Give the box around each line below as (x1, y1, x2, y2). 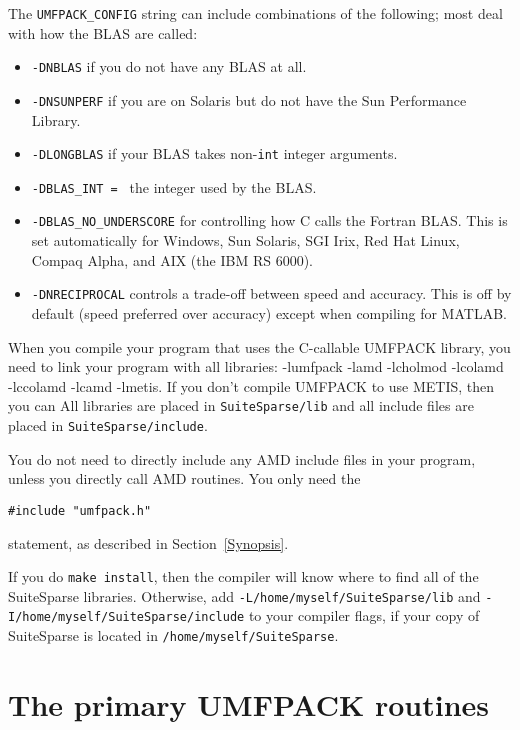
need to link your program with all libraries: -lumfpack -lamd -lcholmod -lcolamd (8, 356, 504, 377)
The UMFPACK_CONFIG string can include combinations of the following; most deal (8, 3, 503, 23)
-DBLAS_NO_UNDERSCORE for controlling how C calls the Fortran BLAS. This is (31, 210, 508, 231)
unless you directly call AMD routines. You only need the (8, 468, 361, 489)
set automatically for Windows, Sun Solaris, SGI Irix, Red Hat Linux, (31, 230, 460, 251)
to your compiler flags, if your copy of (248, 605, 480, 626)
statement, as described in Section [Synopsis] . (8, 532, 289, 553)
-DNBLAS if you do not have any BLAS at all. (31, 56, 307, 77)
